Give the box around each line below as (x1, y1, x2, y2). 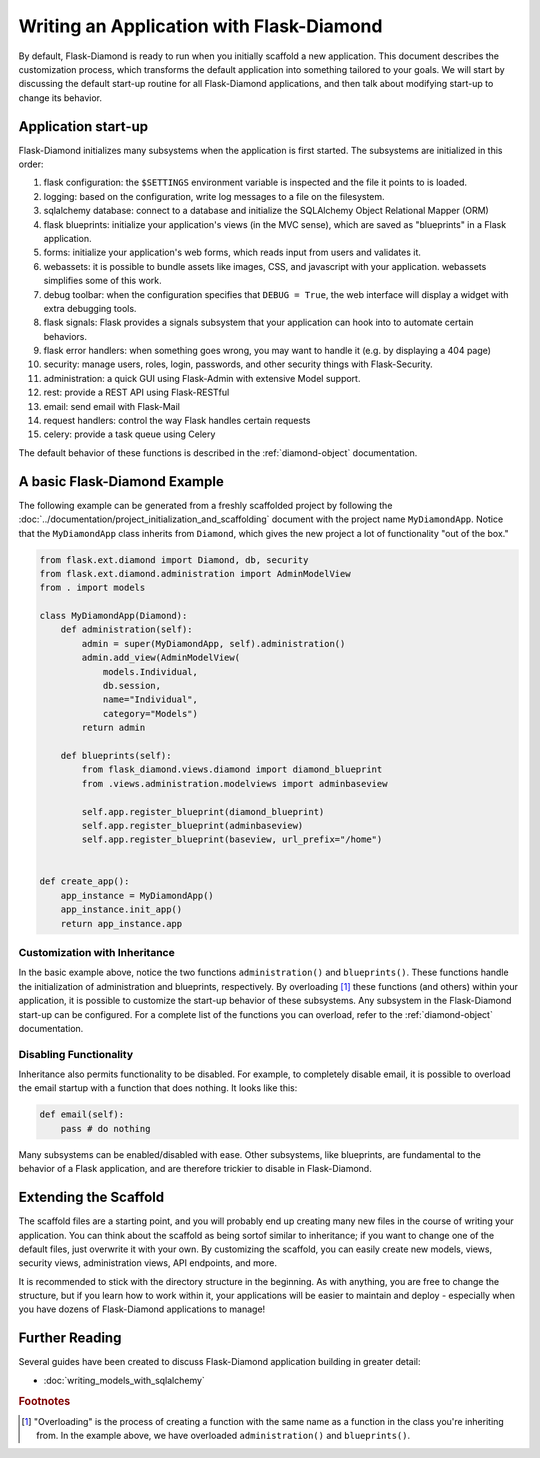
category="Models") (102, 708, 199, 719)
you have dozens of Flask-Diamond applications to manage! (18, 1303, 266, 1315)
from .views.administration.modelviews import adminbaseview (81, 778, 388, 789)
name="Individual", (102, 694, 199, 705)
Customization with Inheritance (18, 946, 175, 960)
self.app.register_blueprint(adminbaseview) (81, 820, 304, 831)
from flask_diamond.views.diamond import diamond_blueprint (81, 764, 383, 775)
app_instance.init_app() (60, 904, 183, 915)
